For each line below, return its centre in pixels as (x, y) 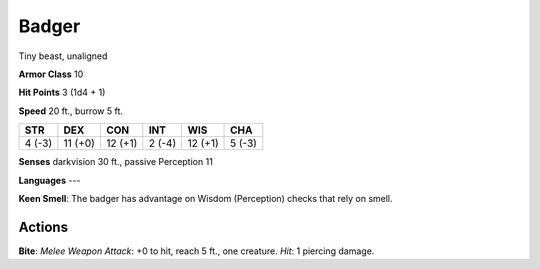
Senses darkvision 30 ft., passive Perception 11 (116, 162)
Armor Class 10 (51, 74)
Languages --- (49, 180)
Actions (43, 226)
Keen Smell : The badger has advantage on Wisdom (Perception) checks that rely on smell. (206, 198)
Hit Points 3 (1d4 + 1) (62, 92)
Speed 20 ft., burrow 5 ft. (71, 111)
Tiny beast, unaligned (63, 56)
